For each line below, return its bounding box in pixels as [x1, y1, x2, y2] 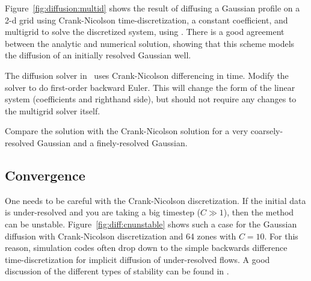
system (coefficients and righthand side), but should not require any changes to [5, 93, 297, 105]
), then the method [223, 206, 294, 218]
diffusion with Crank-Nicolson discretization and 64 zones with [5, 229, 236, 242]
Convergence [5, 165, 85, 184]
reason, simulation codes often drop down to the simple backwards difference [5, 241, 288, 254]
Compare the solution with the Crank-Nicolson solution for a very [5, 125, 248, 137]
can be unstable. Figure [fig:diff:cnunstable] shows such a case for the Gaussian [5, 217, 297, 230]
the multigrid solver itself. [5, 104, 100, 117]
